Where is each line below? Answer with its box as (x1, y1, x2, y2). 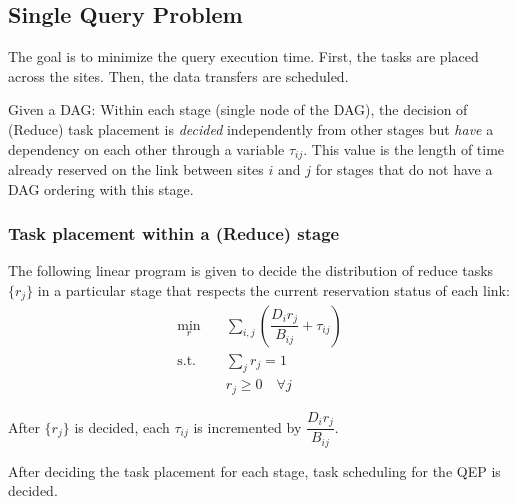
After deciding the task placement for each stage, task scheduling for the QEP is (8, 460, 501, 481)
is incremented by (193, 416, 302, 437)
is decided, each (74, 416, 170, 437)
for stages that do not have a (315, 159, 493, 180)
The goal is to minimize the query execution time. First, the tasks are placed (8, 46, 479, 67)
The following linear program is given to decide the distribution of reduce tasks (8, 260, 494, 281)
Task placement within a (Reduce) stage (8, 221, 340, 246)
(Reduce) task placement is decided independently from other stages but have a (8, 118, 494, 139)
